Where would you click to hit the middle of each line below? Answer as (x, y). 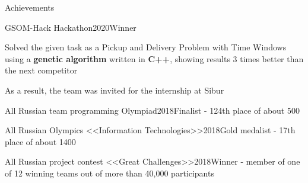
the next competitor (41, 70)
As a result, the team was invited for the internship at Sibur (115, 90)
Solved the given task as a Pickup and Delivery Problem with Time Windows (146, 47)
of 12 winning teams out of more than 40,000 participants (109, 173)
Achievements (30, 7)
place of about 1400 (40, 141)
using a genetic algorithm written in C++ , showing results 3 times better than (154, 58)
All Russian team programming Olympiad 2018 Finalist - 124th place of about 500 (152, 110)
